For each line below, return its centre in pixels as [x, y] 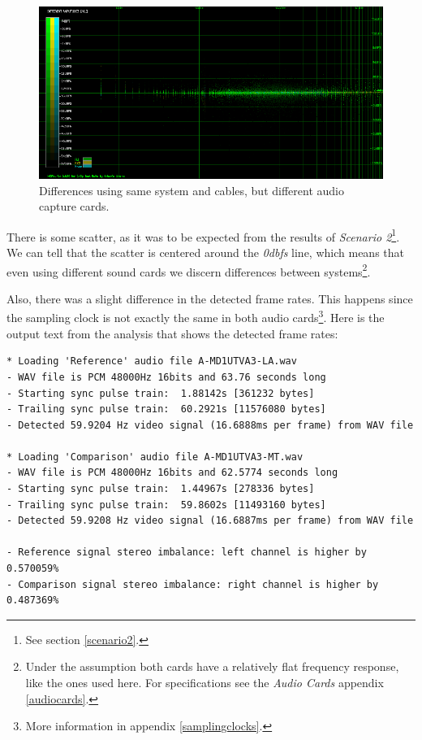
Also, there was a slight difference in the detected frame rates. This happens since [210, 298]
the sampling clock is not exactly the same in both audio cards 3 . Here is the [196, 316]
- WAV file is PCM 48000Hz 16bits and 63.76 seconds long [166, 377]
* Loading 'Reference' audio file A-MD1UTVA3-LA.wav [152, 361]
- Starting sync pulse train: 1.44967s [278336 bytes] [161, 489]
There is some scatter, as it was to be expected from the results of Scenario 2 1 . [203, 235]
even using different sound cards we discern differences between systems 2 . [189, 270]
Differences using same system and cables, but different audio [192, 190]
